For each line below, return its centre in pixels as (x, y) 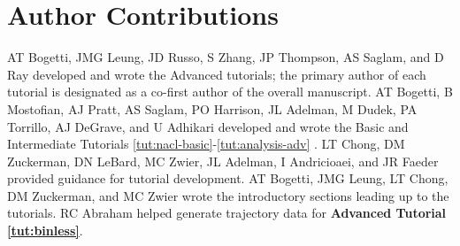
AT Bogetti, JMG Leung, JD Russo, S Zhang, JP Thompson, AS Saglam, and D (226, 57)
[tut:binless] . (45, 231)
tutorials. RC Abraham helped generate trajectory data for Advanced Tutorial (227, 213)
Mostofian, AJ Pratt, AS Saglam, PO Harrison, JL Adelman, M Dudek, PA (212, 108)
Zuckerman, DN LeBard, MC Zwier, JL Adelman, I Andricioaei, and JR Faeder (223, 161)
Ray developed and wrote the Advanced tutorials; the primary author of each (217, 74)
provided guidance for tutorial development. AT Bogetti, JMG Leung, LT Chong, (228, 178)
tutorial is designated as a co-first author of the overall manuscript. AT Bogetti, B (230, 92)
